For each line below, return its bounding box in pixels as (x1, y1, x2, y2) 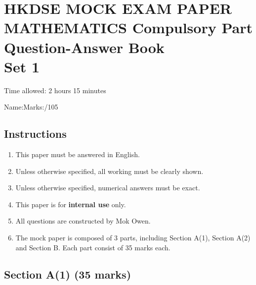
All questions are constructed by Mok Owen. (15, 216, 151, 226)
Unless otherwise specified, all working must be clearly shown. (15, 166, 204, 176)
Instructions (4, 126, 67, 141)
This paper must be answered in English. (15, 149, 140, 160)
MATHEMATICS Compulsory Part (4, 17, 253, 38)
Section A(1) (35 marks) (4, 266, 131, 282)
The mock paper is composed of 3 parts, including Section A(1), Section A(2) (15, 232, 251, 243)
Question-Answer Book (4, 37, 165, 57)
